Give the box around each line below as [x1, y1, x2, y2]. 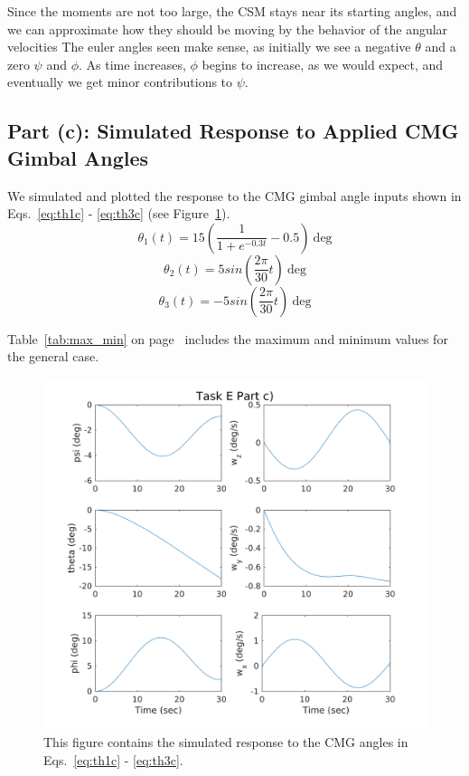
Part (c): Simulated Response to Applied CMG [7, 117, 459, 145]
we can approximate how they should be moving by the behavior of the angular [7, 19, 448, 38]
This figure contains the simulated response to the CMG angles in [43, 733, 408, 752]
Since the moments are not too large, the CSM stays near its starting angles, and [7, 2, 457, 20]
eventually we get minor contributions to [7, 72, 233, 91]
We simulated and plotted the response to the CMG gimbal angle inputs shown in [7, 186, 462, 205]
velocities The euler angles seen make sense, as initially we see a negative [7, 37, 411, 56]
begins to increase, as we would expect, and [202, 54, 444, 73]
